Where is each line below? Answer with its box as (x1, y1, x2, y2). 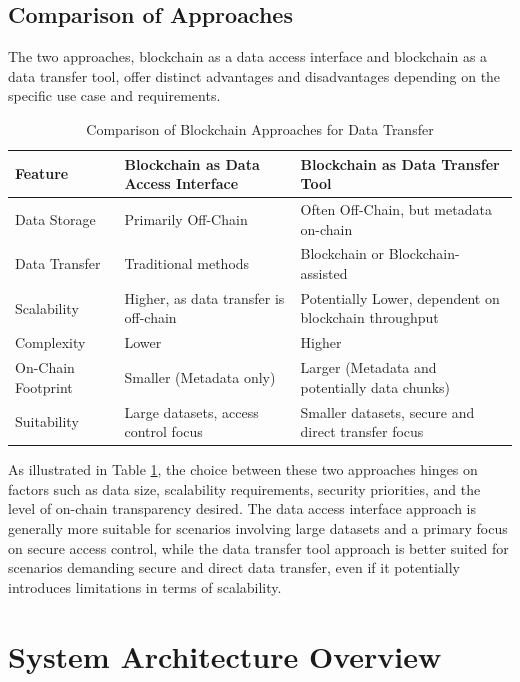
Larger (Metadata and (300, 357, 437, 378)
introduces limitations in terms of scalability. (8, 576, 282, 597)
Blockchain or (300, 243, 385, 264)
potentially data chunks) (300, 376, 450, 397)
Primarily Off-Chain (124, 208, 248, 229)
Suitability (15, 411, 79, 432)
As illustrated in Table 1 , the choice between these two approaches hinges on (8, 459, 478, 480)
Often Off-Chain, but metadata (300, 199, 492, 220)
